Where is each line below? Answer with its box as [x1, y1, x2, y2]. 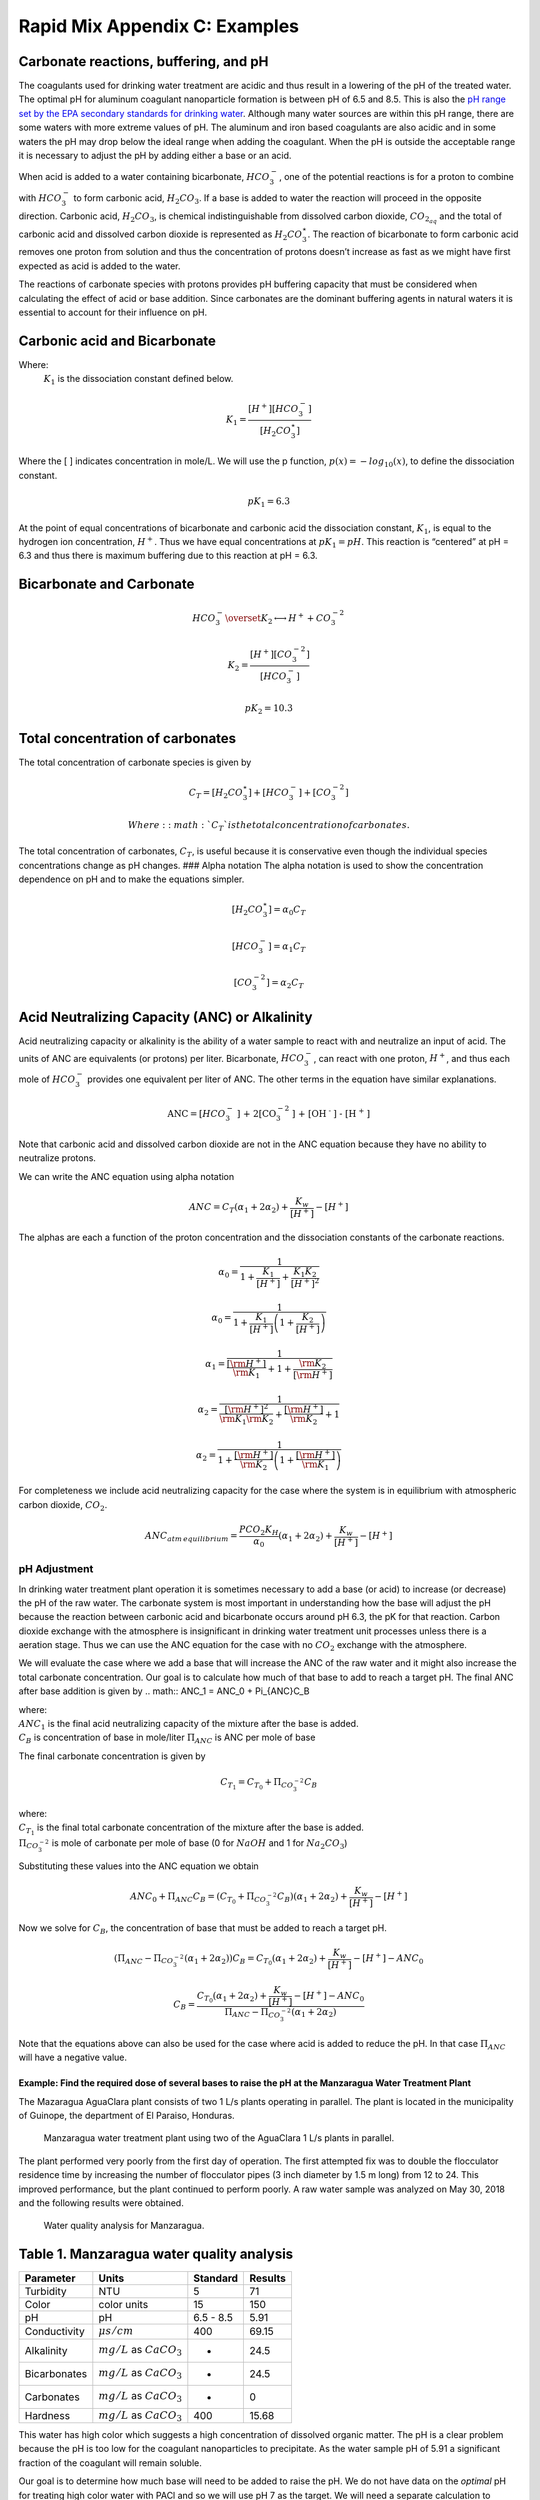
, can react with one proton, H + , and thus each [313, 1051, 510, 1064]
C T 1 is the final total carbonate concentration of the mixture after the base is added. [18, 1821, 365, 1837]
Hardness [24, 2408, 70, 2422]
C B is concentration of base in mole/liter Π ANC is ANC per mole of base [18, 1731, 316, 1746]
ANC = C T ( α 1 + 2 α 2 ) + [188, 1201, 289, 1215]
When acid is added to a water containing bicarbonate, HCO [18, 171, 270, 183]
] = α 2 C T [266, 976, 304, 990]
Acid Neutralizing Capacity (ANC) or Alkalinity [18, 1009, 313, 1026]
